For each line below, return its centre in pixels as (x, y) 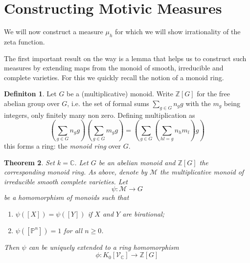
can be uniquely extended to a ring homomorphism (104, 247)
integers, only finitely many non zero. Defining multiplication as (100, 115)
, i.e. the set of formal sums (108, 103)
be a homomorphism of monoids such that (67, 197)
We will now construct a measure (54, 32)
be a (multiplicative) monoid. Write (120, 94)
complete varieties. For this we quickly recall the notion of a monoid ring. (114, 77)
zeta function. (24, 41)
